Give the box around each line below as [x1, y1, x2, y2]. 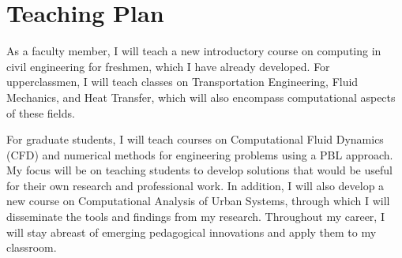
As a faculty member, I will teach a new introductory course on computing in [6, 43, 381, 59]
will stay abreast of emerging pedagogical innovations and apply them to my [6, 223, 377, 240]
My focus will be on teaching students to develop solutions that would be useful [6, 162, 393, 178]
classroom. [6, 239, 57, 256]
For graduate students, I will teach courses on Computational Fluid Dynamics [6, 131, 384, 148]
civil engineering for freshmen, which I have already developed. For [6, 58, 330, 74]
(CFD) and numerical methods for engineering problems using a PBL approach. [6, 146, 393, 163]
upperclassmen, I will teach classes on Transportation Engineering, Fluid [6, 73, 359, 90]
